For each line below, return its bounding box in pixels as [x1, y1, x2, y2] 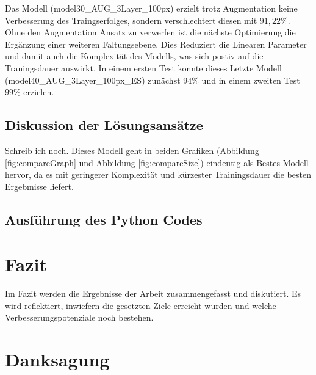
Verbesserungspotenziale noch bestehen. [5, 311, 154, 324]
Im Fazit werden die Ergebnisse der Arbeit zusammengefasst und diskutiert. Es [5, 287, 301, 300]
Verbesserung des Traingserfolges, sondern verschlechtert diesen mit [5, 13, 257, 26]
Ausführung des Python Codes [5, 209, 203, 228]
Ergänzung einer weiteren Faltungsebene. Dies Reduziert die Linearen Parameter [5, 37, 307, 50]
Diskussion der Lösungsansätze [5, 115, 203, 134]
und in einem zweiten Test [201, 73, 300, 86]
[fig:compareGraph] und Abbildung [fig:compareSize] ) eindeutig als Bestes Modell [5, 156, 309, 169]
